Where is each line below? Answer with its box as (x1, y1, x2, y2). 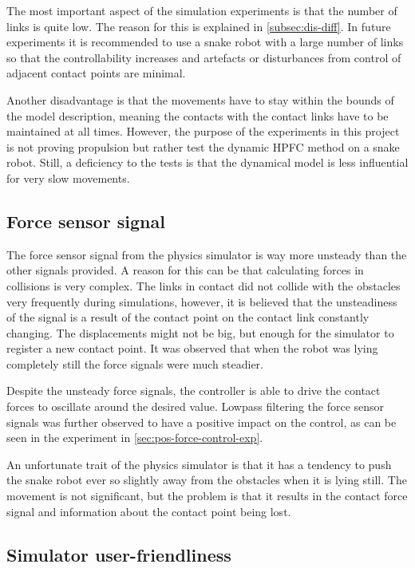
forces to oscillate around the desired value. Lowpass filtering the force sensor (6, 398, 385, 415)
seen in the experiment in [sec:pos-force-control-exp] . (6, 429, 263, 446)
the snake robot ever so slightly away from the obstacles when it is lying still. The (6, 471, 407, 488)
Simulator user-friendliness (6, 542, 231, 566)
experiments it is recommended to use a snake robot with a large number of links (6, 34, 404, 50)
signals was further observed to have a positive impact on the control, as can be (6, 413, 397, 430)
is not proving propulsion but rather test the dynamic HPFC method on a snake (6, 138, 400, 155)
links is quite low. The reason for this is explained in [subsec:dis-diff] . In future (6, 18, 391, 34)
